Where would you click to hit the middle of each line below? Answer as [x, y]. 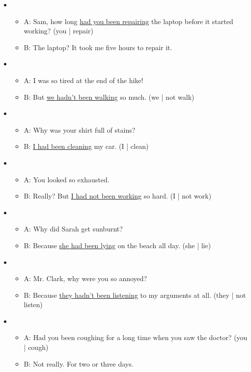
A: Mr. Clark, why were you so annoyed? [85, 278]
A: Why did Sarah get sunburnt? [73, 229]
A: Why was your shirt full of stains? [80, 129]
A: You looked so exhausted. [67, 179]
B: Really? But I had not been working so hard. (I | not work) [118, 196]
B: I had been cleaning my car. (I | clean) [86, 146]
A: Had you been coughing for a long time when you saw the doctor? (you [136, 337]
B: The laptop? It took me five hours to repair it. [98, 47]
